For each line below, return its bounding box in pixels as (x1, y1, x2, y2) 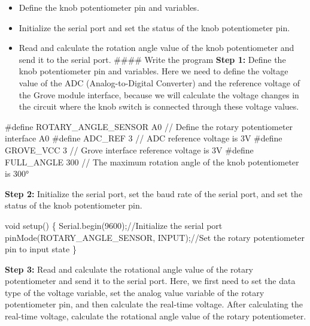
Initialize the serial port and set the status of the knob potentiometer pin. (19, 21, 290, 34)
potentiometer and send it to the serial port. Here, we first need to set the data (5, 274, 296, 287)
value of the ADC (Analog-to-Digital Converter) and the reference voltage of (19, 76, 300, 89)
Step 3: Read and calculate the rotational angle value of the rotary (5, 262, 253, 275)
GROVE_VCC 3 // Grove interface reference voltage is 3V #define (5, 143, 254, 156)
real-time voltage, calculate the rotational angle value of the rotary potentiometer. (5, 310, 306, 322)
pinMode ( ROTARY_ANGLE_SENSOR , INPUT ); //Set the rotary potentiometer (5, 231, 305, 243)
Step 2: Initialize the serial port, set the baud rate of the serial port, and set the (5, 187, 303, 200)
